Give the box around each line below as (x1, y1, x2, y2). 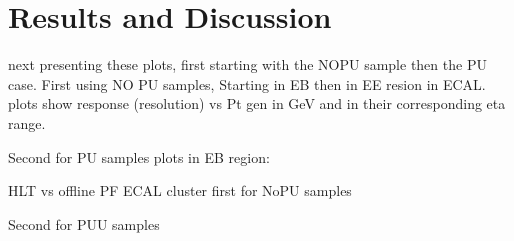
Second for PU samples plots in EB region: (8, 146, 270, 167)
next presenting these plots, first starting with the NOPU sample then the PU (8, 54, 487, 75)
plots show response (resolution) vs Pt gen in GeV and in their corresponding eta (8, 93, 506, 114)
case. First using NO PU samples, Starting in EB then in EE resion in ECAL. (8, 73, 486, 94)
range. (8, 112, 46, 133)
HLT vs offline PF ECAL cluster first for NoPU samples (8, 180, 352, 201)
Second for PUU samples (8, 213, 160, 234)
